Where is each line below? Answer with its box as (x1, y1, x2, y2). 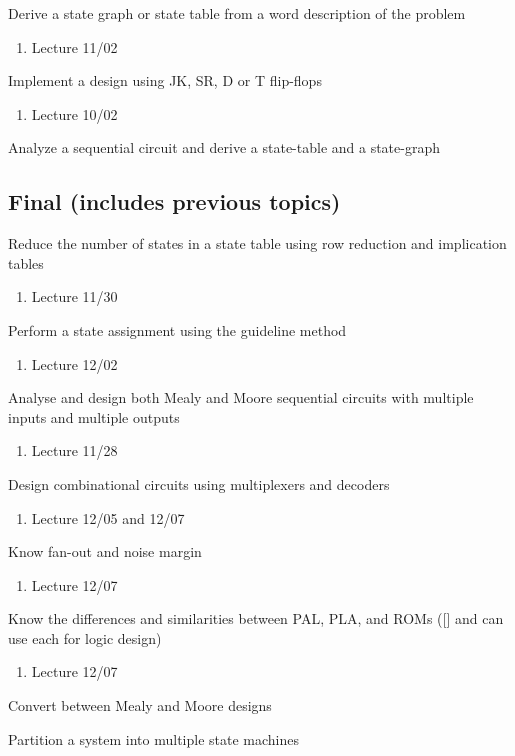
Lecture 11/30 (31, 286, 118, 307)
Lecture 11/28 (31, 440, 118, 461)
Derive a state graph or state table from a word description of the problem (8, 3, 466, 23)
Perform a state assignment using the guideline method (8, 319, 347, 340)
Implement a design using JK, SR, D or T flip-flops (8, 70, 322, 91)
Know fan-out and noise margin (8, 541, 202, 562)
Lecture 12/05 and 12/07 (31, 507, 185, 528)
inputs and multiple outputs (8, 406, 180, 427)
